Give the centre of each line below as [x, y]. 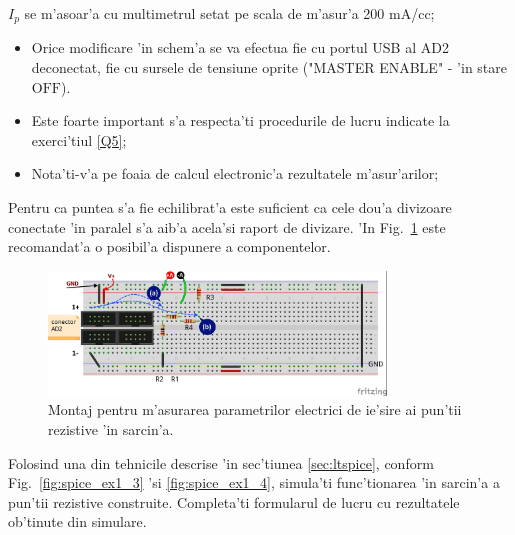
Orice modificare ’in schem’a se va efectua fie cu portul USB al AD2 [240, 47]
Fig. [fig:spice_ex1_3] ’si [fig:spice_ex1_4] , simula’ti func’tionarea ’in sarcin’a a [254, 482]
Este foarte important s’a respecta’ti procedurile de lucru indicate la [240, 120]
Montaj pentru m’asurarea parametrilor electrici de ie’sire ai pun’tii [255, 409]
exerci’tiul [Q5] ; [79, 139]
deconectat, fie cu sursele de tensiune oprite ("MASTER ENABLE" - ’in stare [269, 67]
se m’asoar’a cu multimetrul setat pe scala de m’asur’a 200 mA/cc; [229, 13]
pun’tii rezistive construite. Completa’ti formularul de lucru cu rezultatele [234, 501]
